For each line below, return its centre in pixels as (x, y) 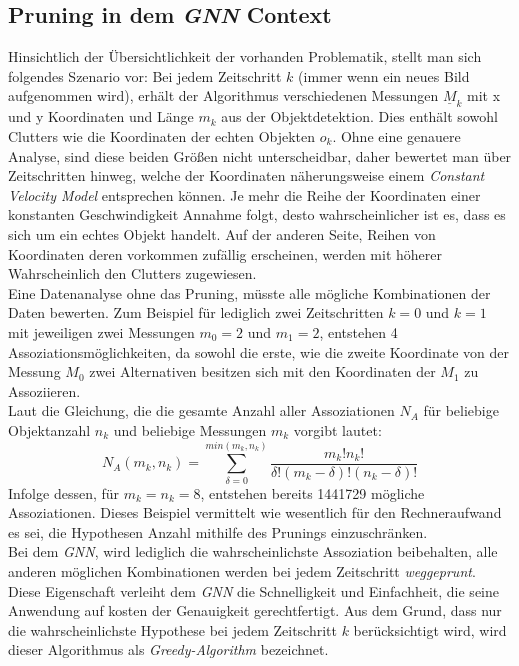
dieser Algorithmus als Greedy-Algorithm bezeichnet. (168, 649)
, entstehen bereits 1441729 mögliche (312, 492)
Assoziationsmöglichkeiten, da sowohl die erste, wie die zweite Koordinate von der (258, 351)
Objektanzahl (49, 429)
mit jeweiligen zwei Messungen (101, 331)
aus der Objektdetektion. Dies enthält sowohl (359, 116)
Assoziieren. (44, 390)
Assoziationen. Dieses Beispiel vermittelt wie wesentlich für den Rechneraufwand (255, 512)
